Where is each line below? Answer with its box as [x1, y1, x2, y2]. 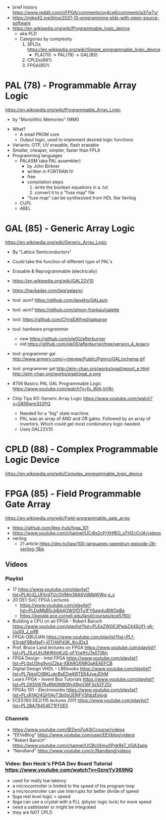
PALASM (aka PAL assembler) [19, 158, 81, 164]
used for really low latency [12, 778, 67, 784]
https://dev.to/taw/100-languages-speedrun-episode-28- [39, 540, 157, 546]
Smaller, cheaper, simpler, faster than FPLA [12, 147, 101, 153]
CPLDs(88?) [27, 57, 52, 63]
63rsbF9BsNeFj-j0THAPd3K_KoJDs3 [12, 639, 88, 645]
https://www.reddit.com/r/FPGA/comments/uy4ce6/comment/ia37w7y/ [12, 9, 158, 15]
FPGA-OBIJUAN [12, 634, 46, 640]
